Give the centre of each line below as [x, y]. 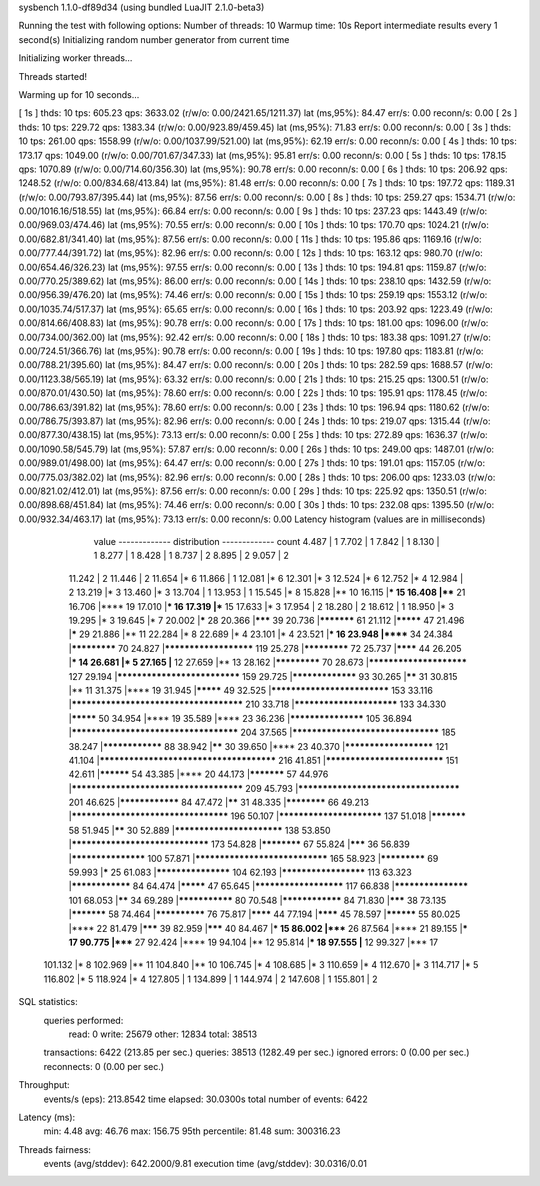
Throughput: [44, 1085]
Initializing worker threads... [75, 58]
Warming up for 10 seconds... [79, 94]
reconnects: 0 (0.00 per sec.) [104, 1066]
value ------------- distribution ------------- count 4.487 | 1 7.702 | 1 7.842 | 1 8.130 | [266, 542]
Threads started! [53, 76]
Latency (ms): [47, 1117]
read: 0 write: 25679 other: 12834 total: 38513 [163, 1034]
